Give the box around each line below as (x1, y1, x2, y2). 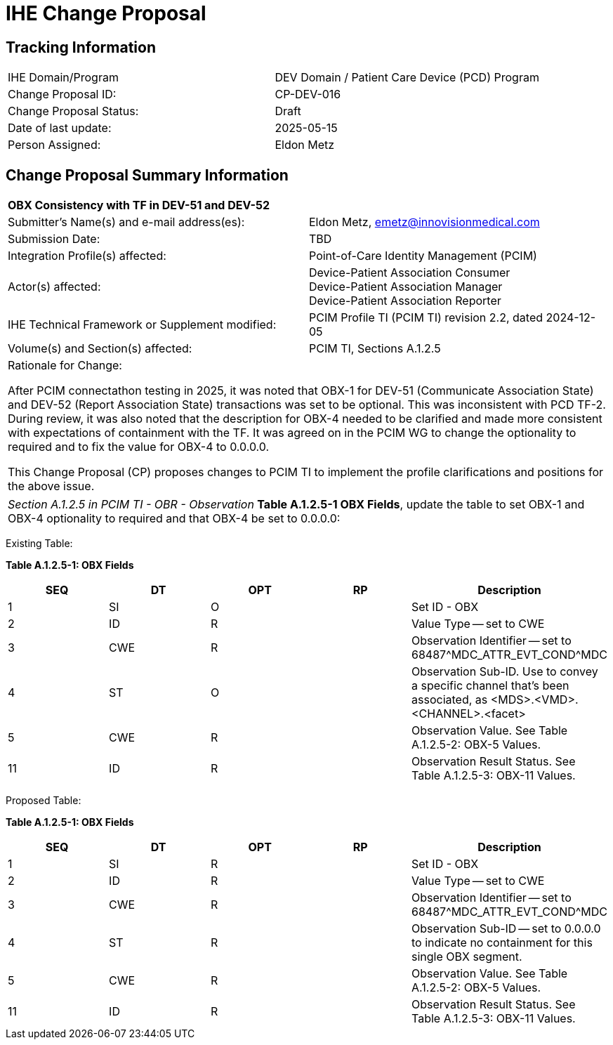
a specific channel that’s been (411, 678, 569, 693)
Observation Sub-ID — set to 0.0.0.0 (411, 921, 601, 936)
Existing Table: (6, 537, 73, 550)
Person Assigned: (8, 138, 101, 152)
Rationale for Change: (8, 358, 122, 373)
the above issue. (8, 479, 95, 494)
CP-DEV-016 (275, 87, 341, 102)
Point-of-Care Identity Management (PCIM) (309, 249, 537, 263)
